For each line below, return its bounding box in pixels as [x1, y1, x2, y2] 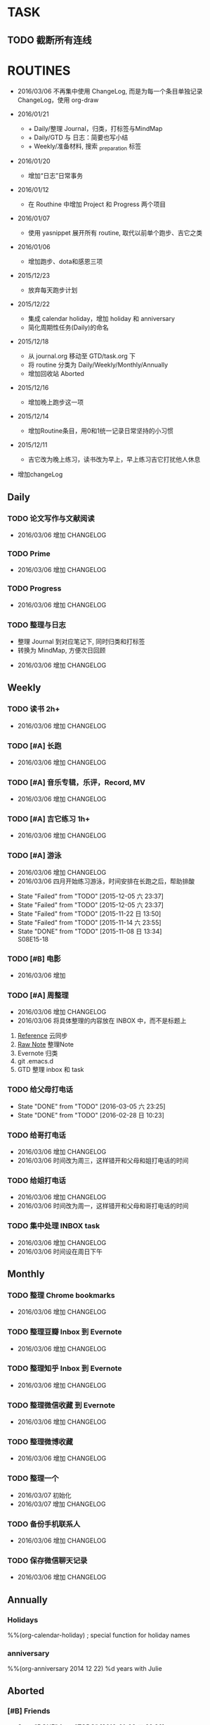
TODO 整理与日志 [7, 620, 67, 630]
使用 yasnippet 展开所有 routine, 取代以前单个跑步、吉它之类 [27, 229, 203, 237]
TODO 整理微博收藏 [7, 1437, 74, 1447]
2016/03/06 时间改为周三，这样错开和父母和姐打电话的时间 [17, 1156, 189, 1165]
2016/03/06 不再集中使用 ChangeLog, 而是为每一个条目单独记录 [17, 87, 203, 95]
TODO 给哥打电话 [7, 1130, 67, 1140]
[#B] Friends [7, 1706, 51, 1716]
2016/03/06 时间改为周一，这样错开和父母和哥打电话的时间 [17, 1201, 189, 1211]
